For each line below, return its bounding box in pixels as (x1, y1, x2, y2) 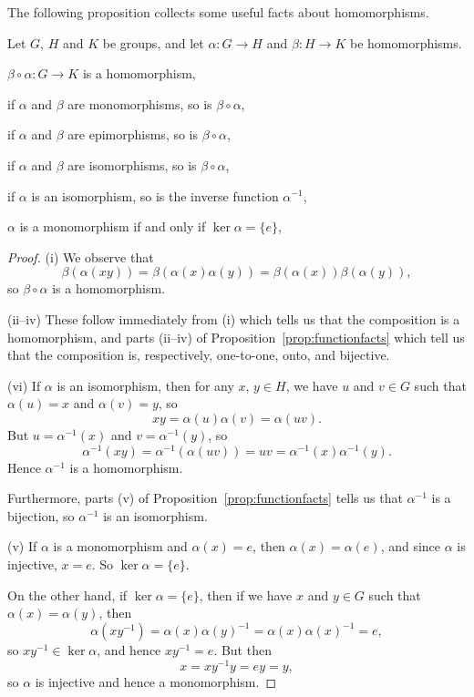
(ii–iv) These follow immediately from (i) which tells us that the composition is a (7, 309, 460, 328)
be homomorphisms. (349, 33, 462, 52)
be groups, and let (102, 33, 204, 52)
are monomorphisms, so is (67, 94, 212, 113)
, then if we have (199, 585, 293, 604)
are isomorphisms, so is (67, 155, 197, 174)
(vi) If (7, 375, 41, 395)
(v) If (7, 537, 37, 556)
